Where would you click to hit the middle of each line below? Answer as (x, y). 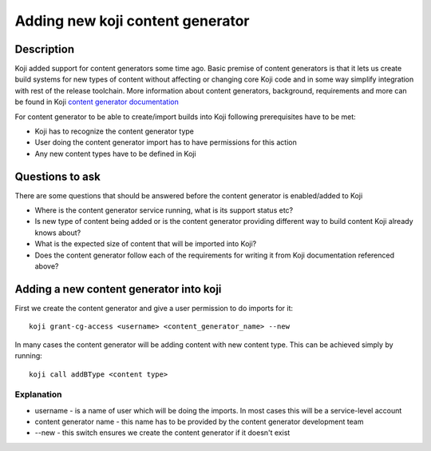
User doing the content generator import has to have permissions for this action (166, 142)
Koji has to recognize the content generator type (115, 131)
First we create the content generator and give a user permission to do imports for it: (154, 308)
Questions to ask (58, 176)
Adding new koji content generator (132, 21)
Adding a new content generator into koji (118, 289)
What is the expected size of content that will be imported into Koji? (146, 244)
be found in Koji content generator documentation (97, 102)
